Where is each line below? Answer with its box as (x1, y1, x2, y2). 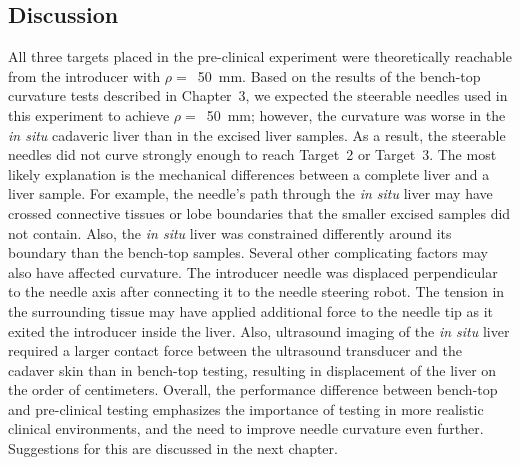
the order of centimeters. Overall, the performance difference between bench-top (8, 379, 498, 400)
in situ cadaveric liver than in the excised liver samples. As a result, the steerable (8, 124, 506, 145)
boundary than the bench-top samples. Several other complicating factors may (8, 242, 488, 263)
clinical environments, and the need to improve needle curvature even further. (8, 418, 484, 439)
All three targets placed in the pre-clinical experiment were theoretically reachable (8, 46, 512, 67)
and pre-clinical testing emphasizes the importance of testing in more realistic (8, 398, 484, 419)
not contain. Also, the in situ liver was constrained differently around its (8, 222, 452, 243)
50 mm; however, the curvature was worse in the (206, 104, 506, 125)
